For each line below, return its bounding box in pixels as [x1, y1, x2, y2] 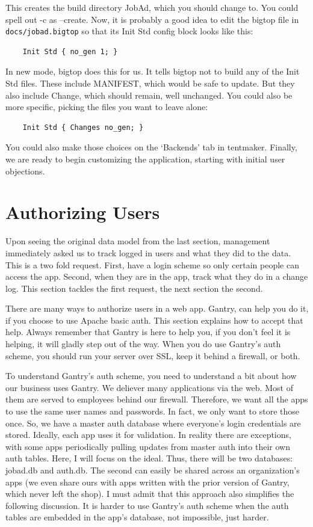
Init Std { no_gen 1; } [22, 47, 118, 56]
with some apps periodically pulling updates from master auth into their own [5, 440, 291, 452]
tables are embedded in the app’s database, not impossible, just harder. [5, 511, 269, 523]
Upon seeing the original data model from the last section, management [5, 235, 270, 247]
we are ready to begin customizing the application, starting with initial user [5, 153, 285, 165]
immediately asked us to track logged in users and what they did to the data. [5, 246, 291, 259]
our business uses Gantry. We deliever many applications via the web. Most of [5, 381, 293, 393]
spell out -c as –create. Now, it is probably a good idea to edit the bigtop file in [5, 13, 299, 25]
